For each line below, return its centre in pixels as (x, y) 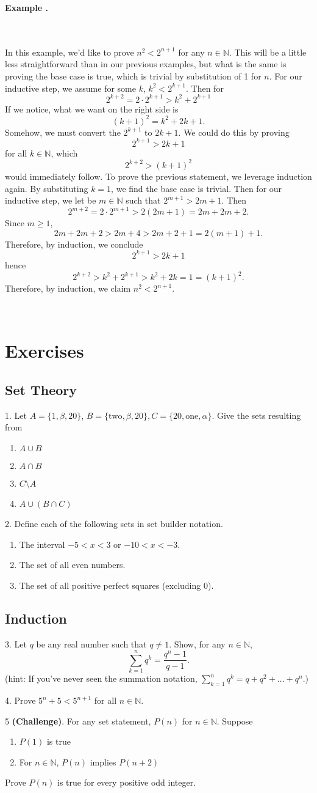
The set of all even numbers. (72, 565)
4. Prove (20, 700)
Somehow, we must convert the (63, 132)
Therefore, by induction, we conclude (74, 244)
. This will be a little (268, 52)
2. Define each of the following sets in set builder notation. (114, 523)
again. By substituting (47, 188)
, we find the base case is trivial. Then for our (197, 188)
